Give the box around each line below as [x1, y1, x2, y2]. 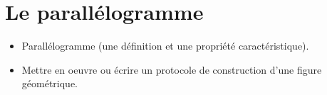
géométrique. [21, 76, 78, 91]
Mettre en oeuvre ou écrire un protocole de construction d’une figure [21, 62, 322, 77]
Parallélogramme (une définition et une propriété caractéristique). [21, 38, 309, 53]
